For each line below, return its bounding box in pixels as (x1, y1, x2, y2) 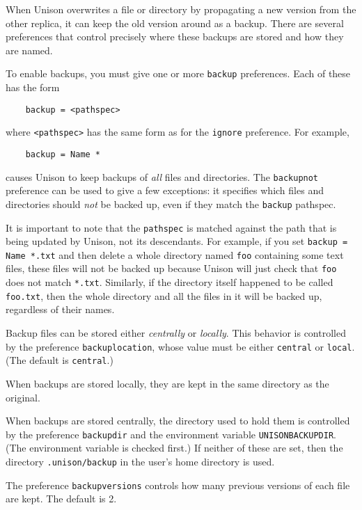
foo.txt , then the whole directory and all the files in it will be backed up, (6, 288, 322, 303)
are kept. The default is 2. (6, 491, 117, 506)
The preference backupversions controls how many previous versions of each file (6, 477, 350, 492)
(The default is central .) (6, 353, 113, 367)
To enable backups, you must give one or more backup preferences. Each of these (6, 66, 351, 81)
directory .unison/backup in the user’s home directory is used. (6, 454, 275, 468)
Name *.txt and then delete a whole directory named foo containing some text (6, 247, 344, 262)
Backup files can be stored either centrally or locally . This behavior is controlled (6, 326, 346, 340)
